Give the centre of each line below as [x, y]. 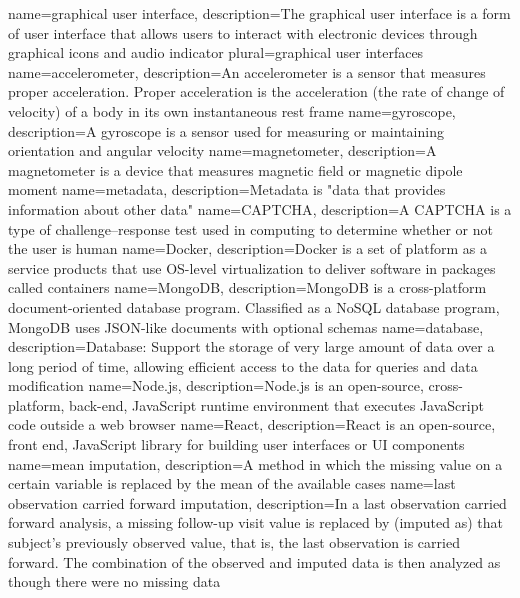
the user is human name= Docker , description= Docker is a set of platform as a [247, 248]
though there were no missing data [114, 581]
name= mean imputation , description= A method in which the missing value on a [255, 463]
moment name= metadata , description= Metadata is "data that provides [227, 189]
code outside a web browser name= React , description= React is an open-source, [252, 424]
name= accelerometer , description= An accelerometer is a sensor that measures [247, 71]
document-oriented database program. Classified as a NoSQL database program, [254, 306]
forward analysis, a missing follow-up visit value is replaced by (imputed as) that [255, 522]
